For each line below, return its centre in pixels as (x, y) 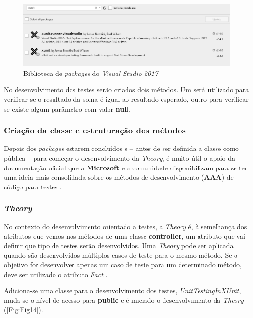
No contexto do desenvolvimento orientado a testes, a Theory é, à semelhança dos (126, 226)
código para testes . (33, 186)
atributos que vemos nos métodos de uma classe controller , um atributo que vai (125, 236)
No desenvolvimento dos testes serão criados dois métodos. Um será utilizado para (126, 89)
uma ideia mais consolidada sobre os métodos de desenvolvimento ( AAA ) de (119, 177)
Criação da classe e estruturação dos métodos (95, 130)
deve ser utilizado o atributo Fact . (56, 274)
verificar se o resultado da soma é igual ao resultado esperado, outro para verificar (126, 99)
